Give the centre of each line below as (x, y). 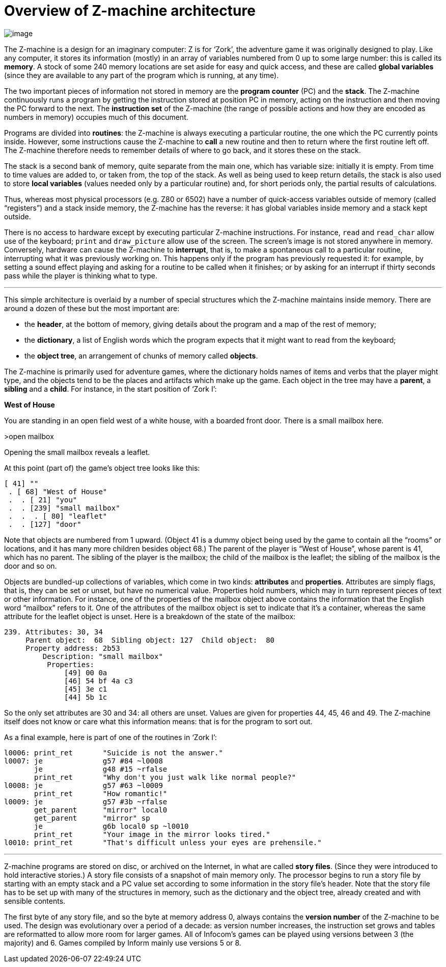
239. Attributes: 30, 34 (53, 632)
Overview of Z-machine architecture (130, 11)
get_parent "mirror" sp (92, 818)
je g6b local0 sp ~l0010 (111, 826)
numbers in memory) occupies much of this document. (96, 117)
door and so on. (31, 566)
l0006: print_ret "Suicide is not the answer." (114, 753)
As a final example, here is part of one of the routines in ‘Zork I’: (110, 737)
